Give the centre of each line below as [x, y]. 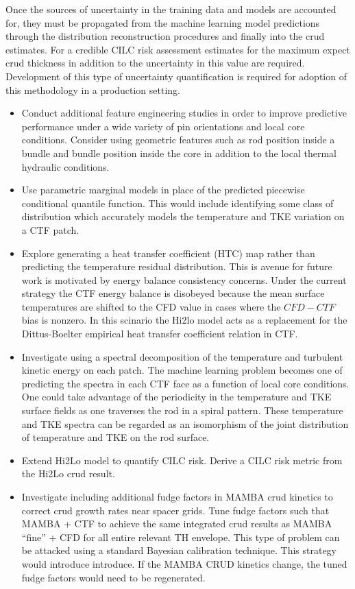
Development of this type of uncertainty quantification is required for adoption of [176, 76]
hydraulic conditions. [65, 166]
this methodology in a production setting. [93, 89]
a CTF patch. [50, 229]
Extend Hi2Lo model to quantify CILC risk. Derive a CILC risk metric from [182, 460]
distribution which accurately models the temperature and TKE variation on [183, 216]
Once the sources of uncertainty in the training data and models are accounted [171, 9]
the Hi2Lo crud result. [68, 473]
